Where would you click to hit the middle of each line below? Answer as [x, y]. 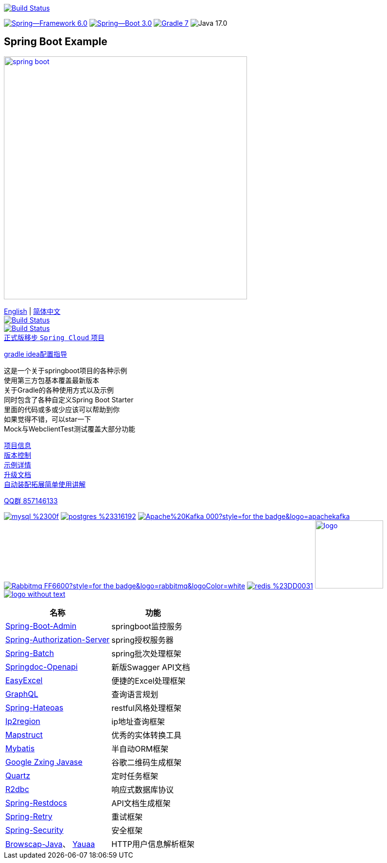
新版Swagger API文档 [151, 667]
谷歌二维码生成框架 [147, 762]
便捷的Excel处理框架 [149, 681]
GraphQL [22, 694]
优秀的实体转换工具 [147, 735]
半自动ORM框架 [140, 749]
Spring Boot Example [56, 42]
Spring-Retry [29, 816]
